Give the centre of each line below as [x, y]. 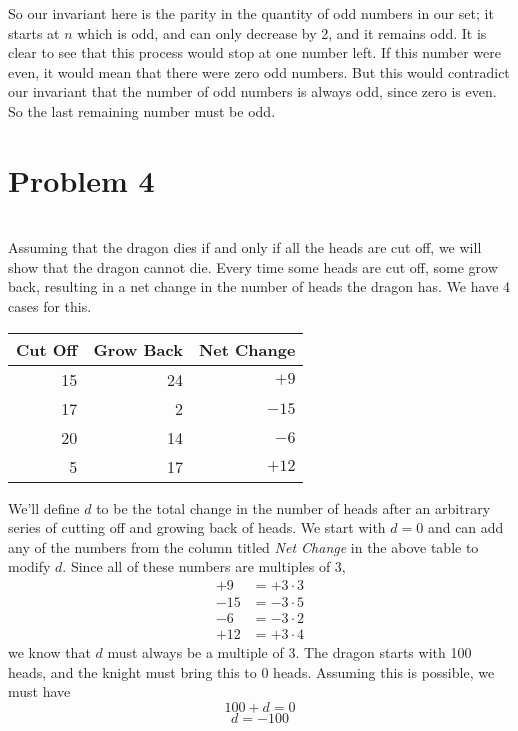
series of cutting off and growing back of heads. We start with [197, 527]
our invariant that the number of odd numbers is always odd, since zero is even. [252, 91]
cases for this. [50, 306]
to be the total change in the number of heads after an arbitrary [293, 507]
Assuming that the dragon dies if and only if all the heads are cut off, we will [245, 247]
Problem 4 [81, 179]
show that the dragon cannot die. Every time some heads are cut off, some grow [253, 266]
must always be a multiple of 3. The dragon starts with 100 [289, 652]
